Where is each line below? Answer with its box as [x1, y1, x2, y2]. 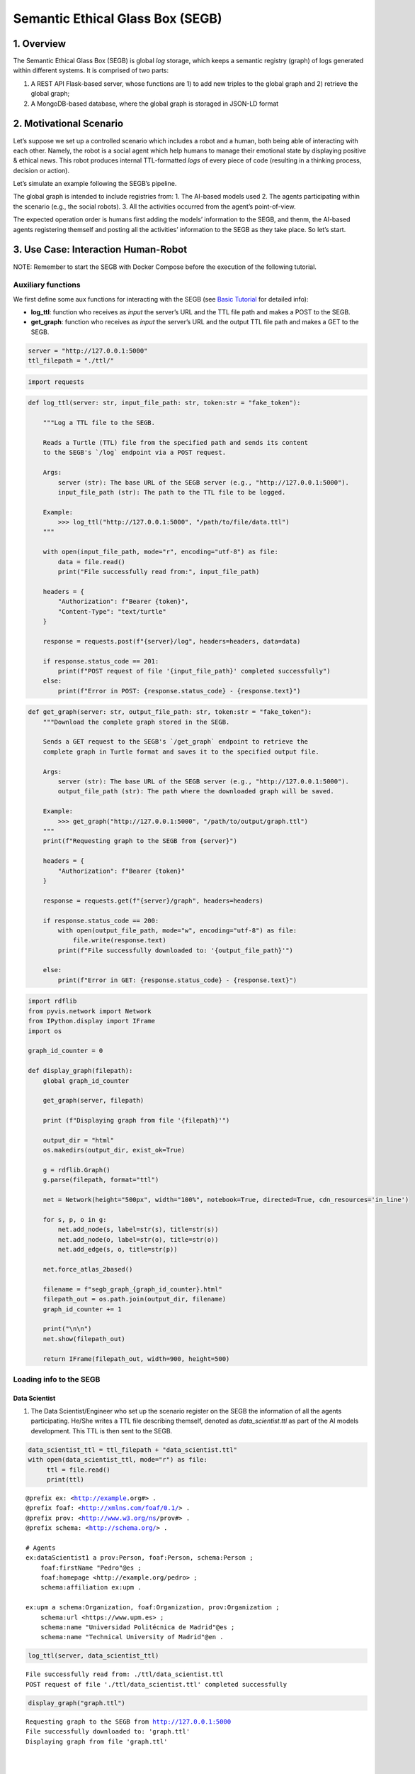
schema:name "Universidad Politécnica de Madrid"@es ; [40, 1624, 235, 1631]
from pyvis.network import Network [28, 1007, 152, 1015]
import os [28, 1027, 62, 1035]
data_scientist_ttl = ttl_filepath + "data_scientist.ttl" [28, 1445, 237, 1454]
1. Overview [13, 38, 67, 50]
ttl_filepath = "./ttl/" [28, 357, 115, 365]
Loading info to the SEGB [13, 1374, 101, 1384]
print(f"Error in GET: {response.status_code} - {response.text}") [57, 976, 297, 984]
